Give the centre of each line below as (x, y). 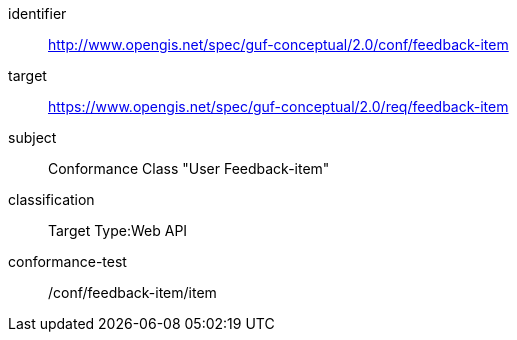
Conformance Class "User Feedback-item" (189, 168)
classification (51, 199)
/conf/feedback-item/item (132, 292)
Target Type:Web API (118, 230)
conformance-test (67, 261)
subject (32, 137)
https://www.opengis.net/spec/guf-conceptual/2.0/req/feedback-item (278, 106)
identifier (37, 13)
